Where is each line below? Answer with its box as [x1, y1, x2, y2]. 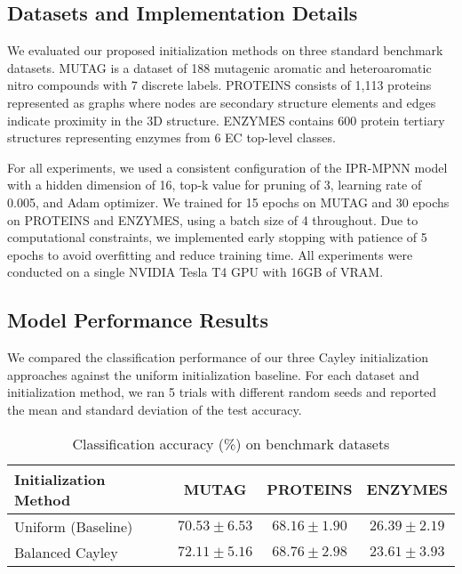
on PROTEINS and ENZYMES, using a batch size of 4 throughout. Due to [7, 210, 418, 229]
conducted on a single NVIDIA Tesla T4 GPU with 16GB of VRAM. [7, 263, 384, 281]
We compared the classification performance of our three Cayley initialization [7, 348, 429, 367]
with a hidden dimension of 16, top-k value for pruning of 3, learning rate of [7, 175, 422, 194]
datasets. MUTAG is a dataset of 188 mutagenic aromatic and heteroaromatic [7, 58, 432, 77]
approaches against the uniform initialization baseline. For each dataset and [7, 365, 419, 384]
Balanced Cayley [14, 541, 118, 562]
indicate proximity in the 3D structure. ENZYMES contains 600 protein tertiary [7, 110, 445, 129]
